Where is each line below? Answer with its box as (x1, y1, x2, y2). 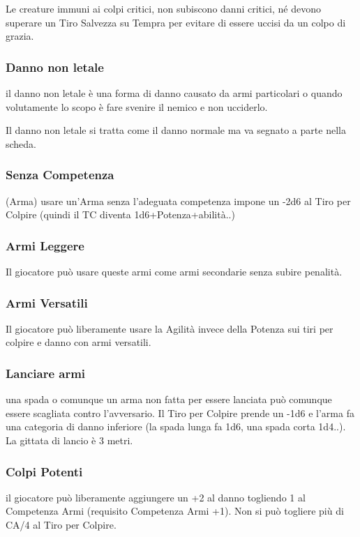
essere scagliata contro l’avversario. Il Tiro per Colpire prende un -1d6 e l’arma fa (6, 405, 354, 420)
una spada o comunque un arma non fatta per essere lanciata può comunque (6, 392, 332, 407)
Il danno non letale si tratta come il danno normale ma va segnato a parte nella (6, 123, 346, 137)
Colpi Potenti (6, 462, 83, 480)
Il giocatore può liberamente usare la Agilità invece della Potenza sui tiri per (6, 321, 333, 335)
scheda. (6, 136, 37, 151)
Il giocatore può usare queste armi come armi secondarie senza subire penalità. (6, 264, 343, 278)
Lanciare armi (6, 364, 86, 381)
